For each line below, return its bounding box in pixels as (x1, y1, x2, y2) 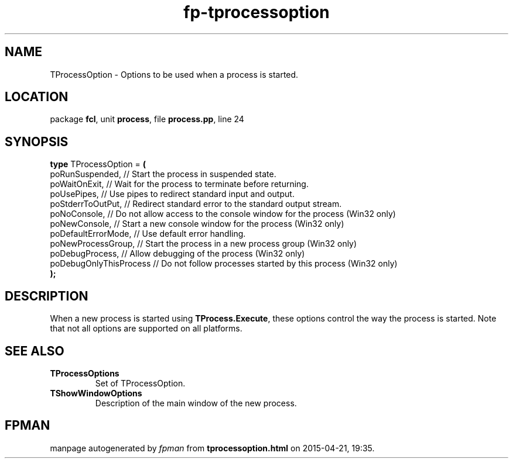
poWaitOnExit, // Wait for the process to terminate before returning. (50, 179, 309, 189)
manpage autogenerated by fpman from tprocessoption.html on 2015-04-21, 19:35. (50, 443, 375, 453)
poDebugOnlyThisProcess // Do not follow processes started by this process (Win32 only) (50, 258, 398, 269)
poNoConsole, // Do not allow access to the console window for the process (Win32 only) (50, 209, 396, 219)
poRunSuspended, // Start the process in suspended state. (50, 169, 276, 179)
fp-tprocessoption (183, 2, 330, 22)
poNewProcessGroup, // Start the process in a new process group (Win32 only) (50, 239, 357, 249)
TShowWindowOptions (50, 388, 142, 398)
